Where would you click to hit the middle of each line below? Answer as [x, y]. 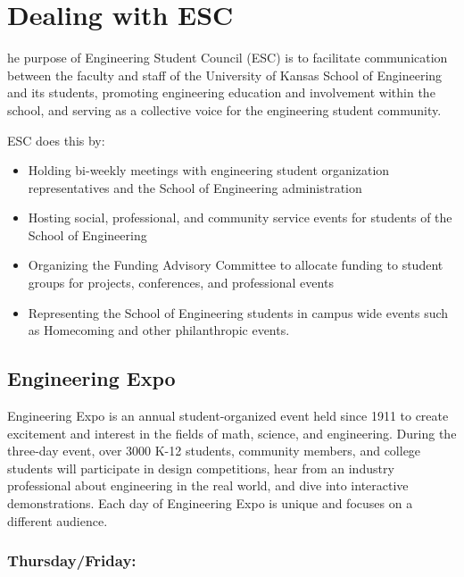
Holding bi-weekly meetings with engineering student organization [209, 170]
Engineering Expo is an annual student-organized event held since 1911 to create [228, 416]
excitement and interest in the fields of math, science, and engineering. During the [232, 433]
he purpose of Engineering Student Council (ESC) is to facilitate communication [228, 58]
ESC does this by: [56, 140]
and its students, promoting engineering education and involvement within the [221, 92]
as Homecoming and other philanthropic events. [159, 330]
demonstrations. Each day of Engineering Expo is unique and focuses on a [210, 503]
